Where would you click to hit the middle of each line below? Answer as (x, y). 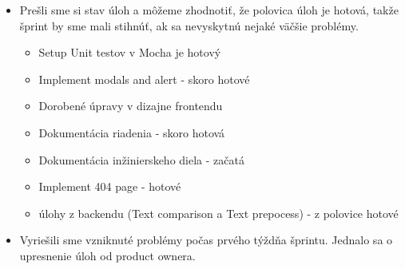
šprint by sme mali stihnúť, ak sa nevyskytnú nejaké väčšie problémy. (189, 25)
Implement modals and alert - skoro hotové (144, 79)
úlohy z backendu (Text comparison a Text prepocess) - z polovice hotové (218, 213)
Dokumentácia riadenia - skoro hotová (132, 132)
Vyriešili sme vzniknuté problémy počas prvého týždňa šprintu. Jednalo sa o (206, 240)
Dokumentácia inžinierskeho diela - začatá (141, 159)
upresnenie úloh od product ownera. (107, 255)
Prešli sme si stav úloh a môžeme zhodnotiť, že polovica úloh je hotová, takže (209, 10)
